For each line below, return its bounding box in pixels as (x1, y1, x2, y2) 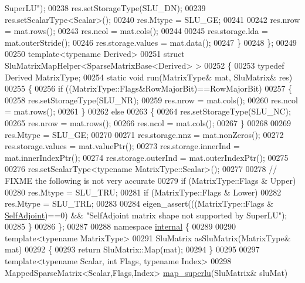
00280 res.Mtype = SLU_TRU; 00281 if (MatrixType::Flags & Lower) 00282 (5, 186, 282, 198)
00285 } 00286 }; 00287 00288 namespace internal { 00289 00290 (5, 220, 236, 233)
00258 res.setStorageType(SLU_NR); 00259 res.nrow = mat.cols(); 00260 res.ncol (5, 93, 298, 106)
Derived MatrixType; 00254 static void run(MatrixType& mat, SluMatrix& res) (5, 70, 293, 83)
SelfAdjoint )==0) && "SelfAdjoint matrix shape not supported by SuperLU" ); (5, 208, 287, 221)
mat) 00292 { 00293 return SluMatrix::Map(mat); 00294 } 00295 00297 (5, 243, 260, 255)
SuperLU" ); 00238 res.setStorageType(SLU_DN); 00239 (5, 2, 206, 14)
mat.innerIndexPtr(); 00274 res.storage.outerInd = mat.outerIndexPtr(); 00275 (5, 151, 289, 163)
